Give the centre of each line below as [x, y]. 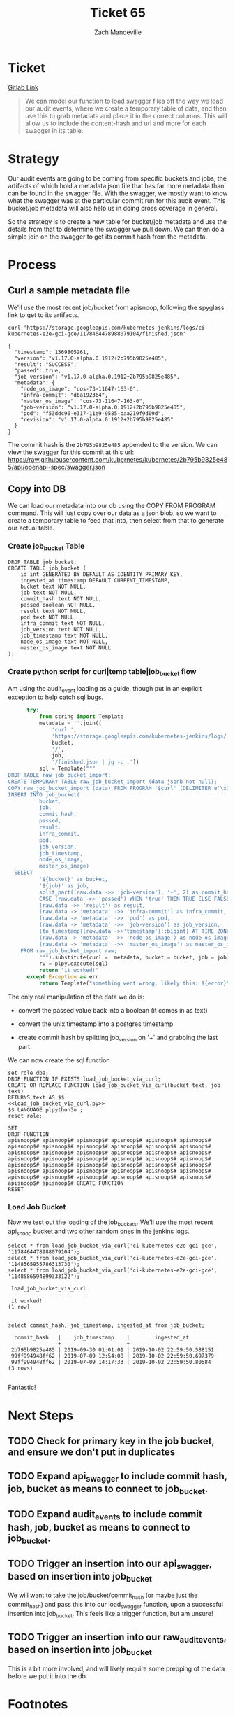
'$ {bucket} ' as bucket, [74, 880]
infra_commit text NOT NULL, [63, 624]
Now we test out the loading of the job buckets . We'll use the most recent [111, 1223]
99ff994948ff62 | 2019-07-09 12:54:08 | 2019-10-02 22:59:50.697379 [113, 1356]
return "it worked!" [69, 971]
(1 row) [19, 1307]
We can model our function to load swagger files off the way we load [124, 101]
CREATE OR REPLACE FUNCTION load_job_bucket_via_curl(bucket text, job [114, 1085]
